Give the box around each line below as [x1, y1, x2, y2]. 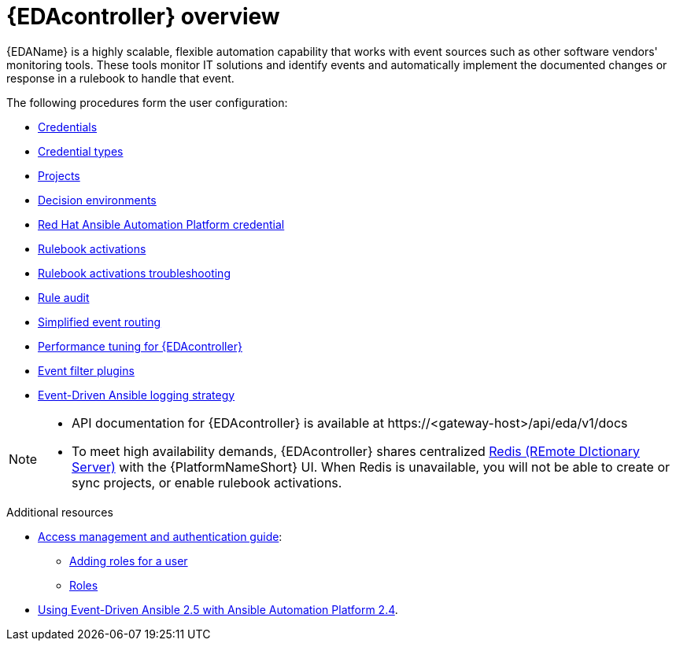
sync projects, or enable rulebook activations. [72, 474, 342, 491]
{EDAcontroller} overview [6, 3, 280, 30]
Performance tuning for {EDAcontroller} [38, 339, 242, 353]
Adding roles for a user [69, 553, 188, 568]
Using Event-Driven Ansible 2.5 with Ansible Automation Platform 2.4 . [38, 602, 398, 616]
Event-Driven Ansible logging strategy [38, 388, 235, 402]
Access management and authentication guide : [38, 529, 283, 543]
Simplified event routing [38, 314, 161, 329]
